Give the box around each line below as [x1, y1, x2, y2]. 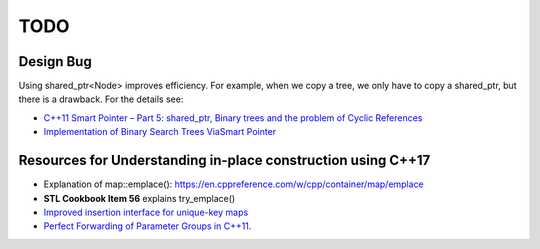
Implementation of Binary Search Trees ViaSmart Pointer [43, 126, 277, 138]
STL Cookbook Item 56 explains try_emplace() [43, 192, 236, 204]
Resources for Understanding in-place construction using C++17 [18, 152, 431, 169]
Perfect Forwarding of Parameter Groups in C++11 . [43, 220, 252, 232]
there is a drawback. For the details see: [18, 93, 184, 105]
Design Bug [18, 53, 92, 70]
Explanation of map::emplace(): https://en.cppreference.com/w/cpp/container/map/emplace [43, 178, 424, 190]
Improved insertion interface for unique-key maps [43, 206, 249, 218]
